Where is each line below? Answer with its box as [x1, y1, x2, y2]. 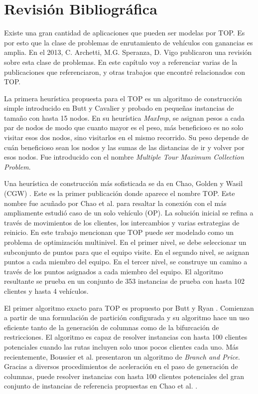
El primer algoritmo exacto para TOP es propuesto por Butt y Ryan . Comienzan [4, 302, 254, 313]
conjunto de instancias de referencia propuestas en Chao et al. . [4, 381, 198, 391]
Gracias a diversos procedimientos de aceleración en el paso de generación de [4, 361, 238, 372]
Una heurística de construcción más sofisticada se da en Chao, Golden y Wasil [4, 178, 243, 189]
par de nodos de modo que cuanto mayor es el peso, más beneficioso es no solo [4, 122, 244, 133]
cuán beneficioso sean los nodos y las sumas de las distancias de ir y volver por [4, 142, 245, 152]
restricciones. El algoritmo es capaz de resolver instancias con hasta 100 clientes [4, 332, 248, 342]
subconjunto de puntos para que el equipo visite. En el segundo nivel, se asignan [4, 246, 250, 257]
